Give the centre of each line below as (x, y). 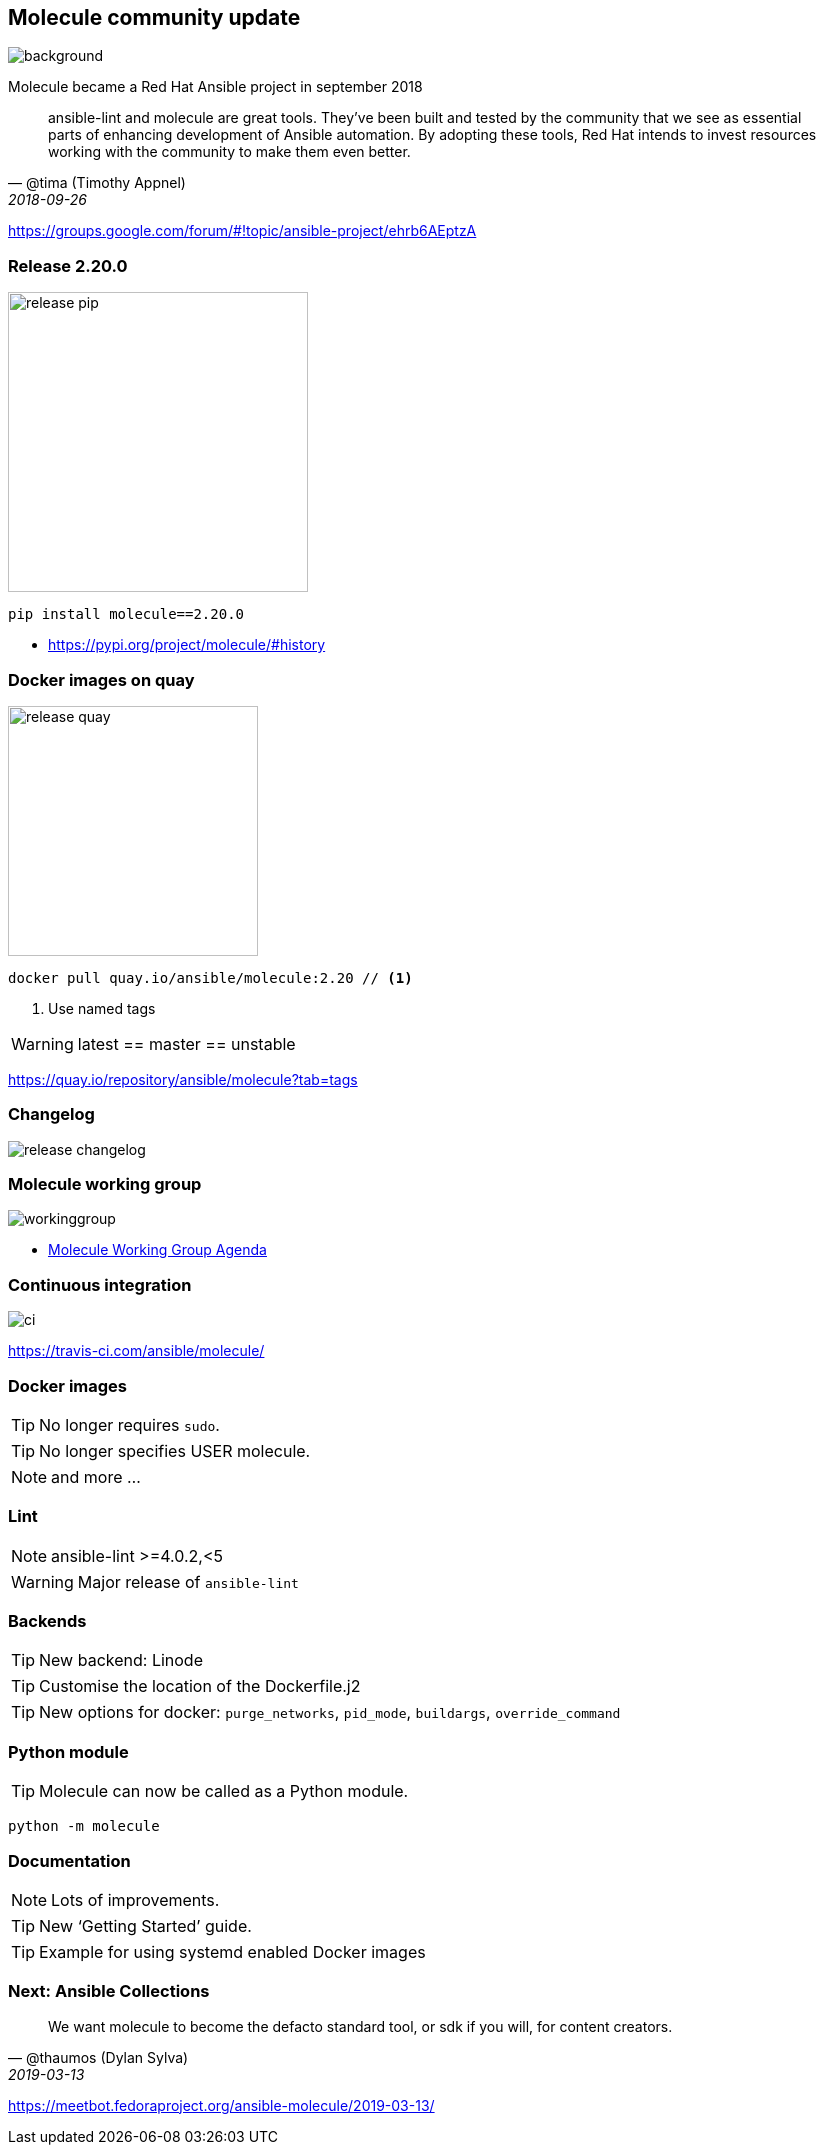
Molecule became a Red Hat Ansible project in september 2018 (215, 87)
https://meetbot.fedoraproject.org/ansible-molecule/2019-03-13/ (221, 2105)
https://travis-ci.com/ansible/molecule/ (136, 1351)
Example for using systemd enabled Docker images (232, 1951)
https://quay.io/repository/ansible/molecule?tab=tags (183, 1079)
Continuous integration (100, 1284)
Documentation (69, 1860)
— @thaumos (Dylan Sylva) (98, 2057)
